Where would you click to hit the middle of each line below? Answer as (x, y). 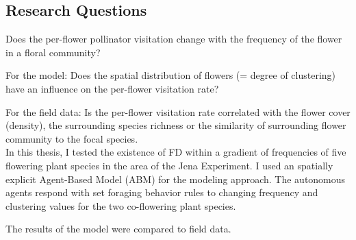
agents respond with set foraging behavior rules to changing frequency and (162, 192)
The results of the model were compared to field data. (118, 229)
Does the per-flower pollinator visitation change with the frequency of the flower (174, 39)
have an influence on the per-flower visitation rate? (112, 88)
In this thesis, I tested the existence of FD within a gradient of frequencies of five (176, 152)
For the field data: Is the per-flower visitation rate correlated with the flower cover (178, 111)
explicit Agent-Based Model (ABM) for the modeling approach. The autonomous (176, 179)
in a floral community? (53, 52)
